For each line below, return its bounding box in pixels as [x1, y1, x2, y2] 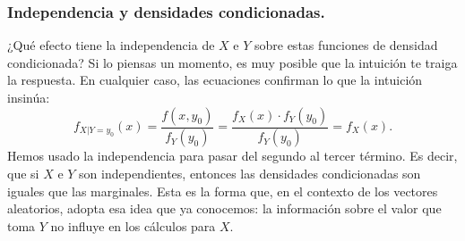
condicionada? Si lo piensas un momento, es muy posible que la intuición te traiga [7, 53, 458, 71]
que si [7, 164, 39, 183]
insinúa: [7, 88, 50, 106]
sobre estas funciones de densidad [254, 36, 438, 54]
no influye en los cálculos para [50, 216, 216, 235]
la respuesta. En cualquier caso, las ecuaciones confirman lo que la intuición [7, 71, 423, 89]
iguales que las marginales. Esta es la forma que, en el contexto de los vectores [7, 181, 438, 200]
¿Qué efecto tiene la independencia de [7, 36, 215, 54]
